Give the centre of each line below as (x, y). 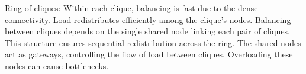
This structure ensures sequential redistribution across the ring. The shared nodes (153, 42)
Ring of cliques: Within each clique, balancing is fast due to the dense (131, 8)
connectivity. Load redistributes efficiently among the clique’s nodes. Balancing (148, 19)
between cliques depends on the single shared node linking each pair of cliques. (147, 31)
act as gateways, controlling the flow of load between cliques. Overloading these (149, 54)
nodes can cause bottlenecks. (57, 65)
